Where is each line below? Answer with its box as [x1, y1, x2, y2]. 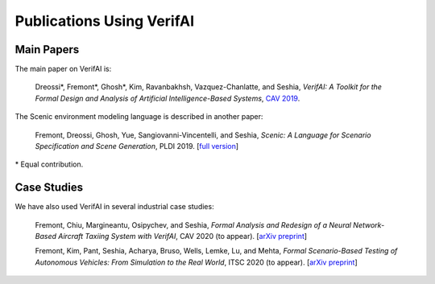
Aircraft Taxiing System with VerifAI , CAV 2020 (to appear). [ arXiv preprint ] [57, 232, 308, 241]
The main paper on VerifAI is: [14, 64, 112, 74]
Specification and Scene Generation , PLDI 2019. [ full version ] [35, 142, 239, 151]
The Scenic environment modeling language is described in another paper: [14, 112, 263, 121]
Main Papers [14, 43, 80, 56]
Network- [353, 220, 385, 229]
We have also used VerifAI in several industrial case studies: [14, 202, 214, 212]
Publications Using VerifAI [14, 12, 195, 30]
